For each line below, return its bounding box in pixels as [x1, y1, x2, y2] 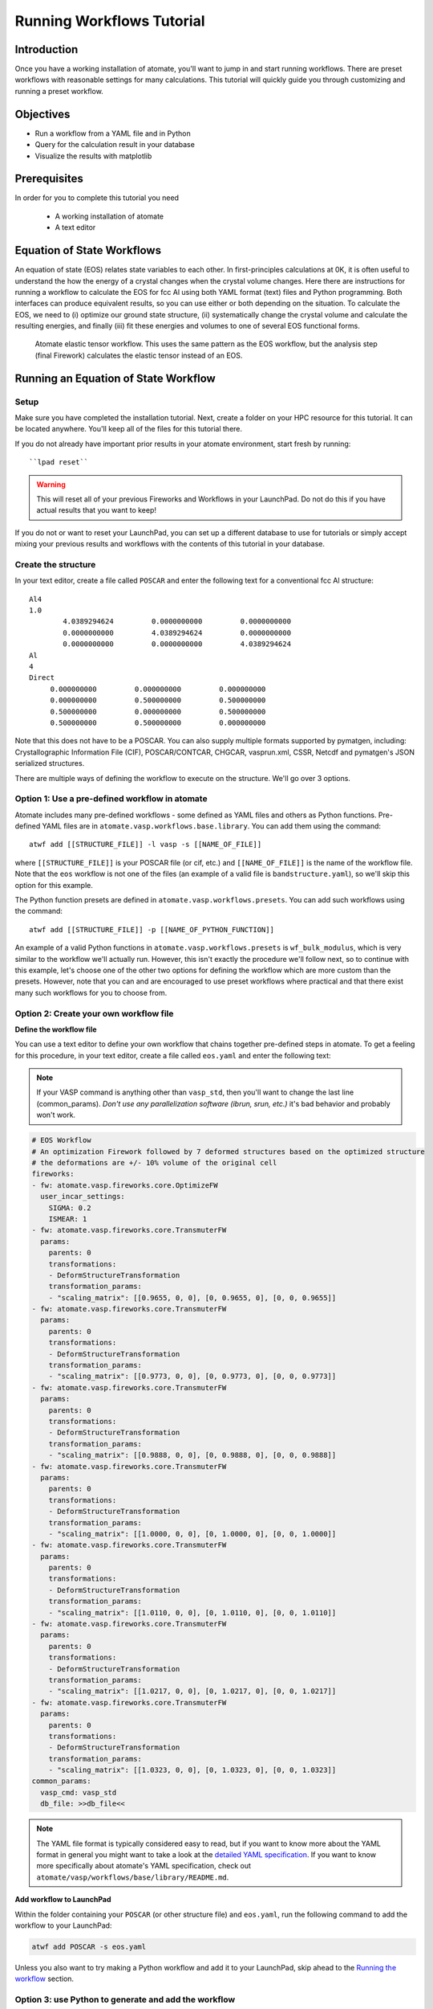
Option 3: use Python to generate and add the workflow [14, 1994, 236, 2005]
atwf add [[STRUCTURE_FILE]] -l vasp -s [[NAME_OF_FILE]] [29, 840, 262, 849]
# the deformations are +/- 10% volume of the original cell [31, 1158, 277, 1167]
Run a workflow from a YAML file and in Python [34, 129, 192, 138]
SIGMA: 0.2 [48, 1203, 91, 1213]
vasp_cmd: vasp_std [40, 1788, 117, 1797]
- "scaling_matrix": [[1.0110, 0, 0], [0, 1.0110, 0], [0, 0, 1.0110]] [48, 1608, 337, 1617]
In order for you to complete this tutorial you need [14, 193, 180, 203]
